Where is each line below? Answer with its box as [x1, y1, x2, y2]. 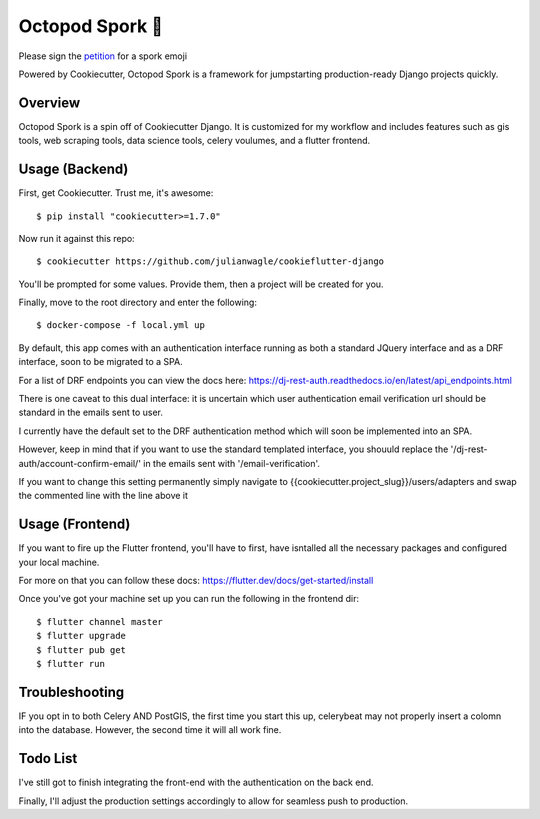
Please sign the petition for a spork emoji [18, 50, 188, 62]
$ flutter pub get [36, 644, 127, 655]
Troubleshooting [18, 683, 125, 700]
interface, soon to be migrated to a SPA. [18, 356, 184, 368]
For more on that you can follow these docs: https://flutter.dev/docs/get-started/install [18, 575, 374, 587]
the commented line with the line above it [18, 490, 189, 502]
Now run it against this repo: [18, 232, 135, 244]
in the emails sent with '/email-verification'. [143, 457, 320, 469]
